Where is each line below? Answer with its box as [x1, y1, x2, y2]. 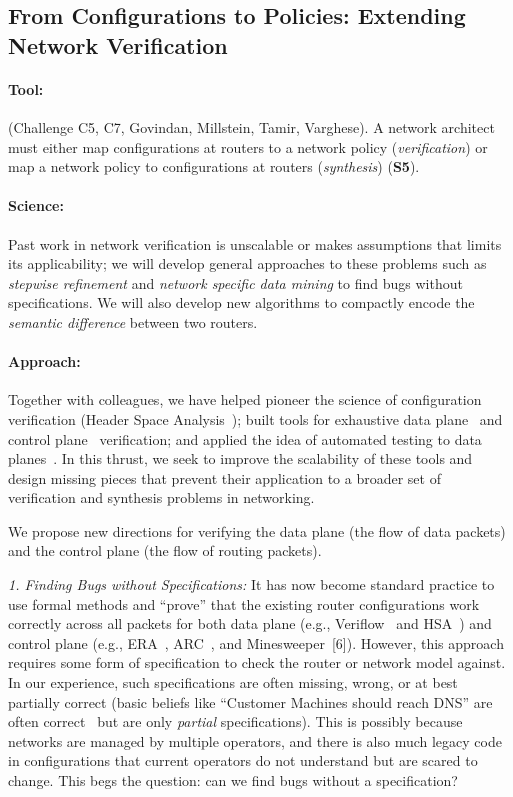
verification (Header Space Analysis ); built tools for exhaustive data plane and [8, 408, 503, 429]
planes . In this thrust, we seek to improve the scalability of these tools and [8, 448, 473, 469]
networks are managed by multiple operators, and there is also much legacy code [8, 730, 502, 751]
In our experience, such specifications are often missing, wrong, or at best [8, 672, 458, 693]
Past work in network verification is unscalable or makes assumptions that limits [8, 233, 502, 254]
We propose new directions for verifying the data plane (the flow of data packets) [8, 520, 506, 541]
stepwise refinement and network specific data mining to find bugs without [8, 272, 463, 293]
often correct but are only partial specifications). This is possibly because [8, 711, 463, 732]
